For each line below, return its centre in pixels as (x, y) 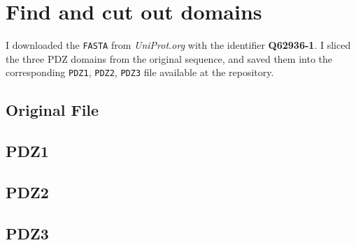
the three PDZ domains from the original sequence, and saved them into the (169, 58)
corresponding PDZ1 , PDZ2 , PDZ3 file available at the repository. (140, 72)
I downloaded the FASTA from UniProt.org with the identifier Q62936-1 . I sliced (178, 45)
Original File (52, 110)
